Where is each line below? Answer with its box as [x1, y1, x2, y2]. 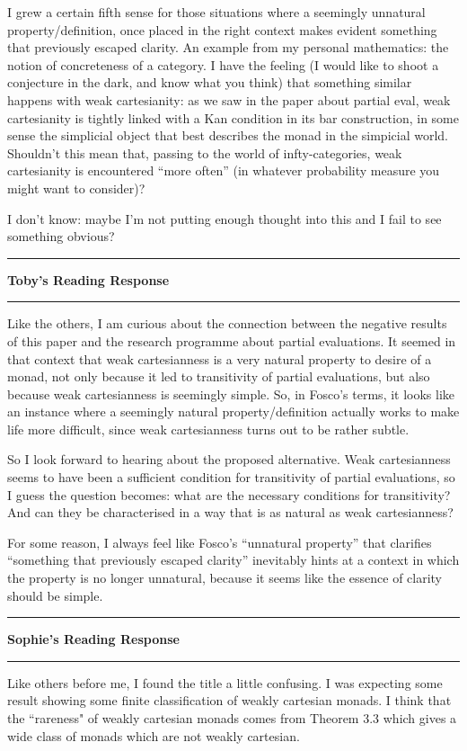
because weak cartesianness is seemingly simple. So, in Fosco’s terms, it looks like [7, 384, 455, 403]
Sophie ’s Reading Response [7, 630, 180, 648]
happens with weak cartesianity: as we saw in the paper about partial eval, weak [7, 90, 451, 109]
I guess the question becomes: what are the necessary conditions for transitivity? [7, 485, 451, 504]
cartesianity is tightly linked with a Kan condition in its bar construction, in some [7, 108, 459, 127]
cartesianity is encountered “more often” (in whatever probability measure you [7, 161, 440, 180]
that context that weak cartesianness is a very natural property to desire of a [7, 349, 432, 368]
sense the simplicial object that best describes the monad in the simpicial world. [7, 126, 448, 145]
